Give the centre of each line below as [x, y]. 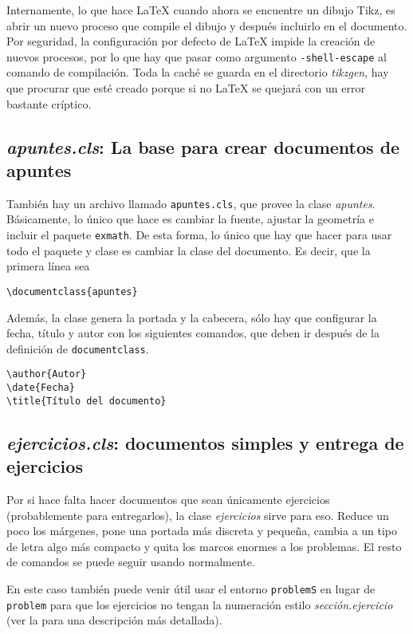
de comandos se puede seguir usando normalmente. [131, 562]
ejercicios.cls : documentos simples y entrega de [205, 442]
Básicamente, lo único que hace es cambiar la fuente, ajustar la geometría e [190, 219]
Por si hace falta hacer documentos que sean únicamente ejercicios [168, 499]
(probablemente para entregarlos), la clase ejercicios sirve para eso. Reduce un [198, 515]
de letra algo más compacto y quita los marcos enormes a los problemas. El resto [204, 546]
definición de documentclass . [78, 348]
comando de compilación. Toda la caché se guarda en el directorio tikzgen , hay [198, 72]
